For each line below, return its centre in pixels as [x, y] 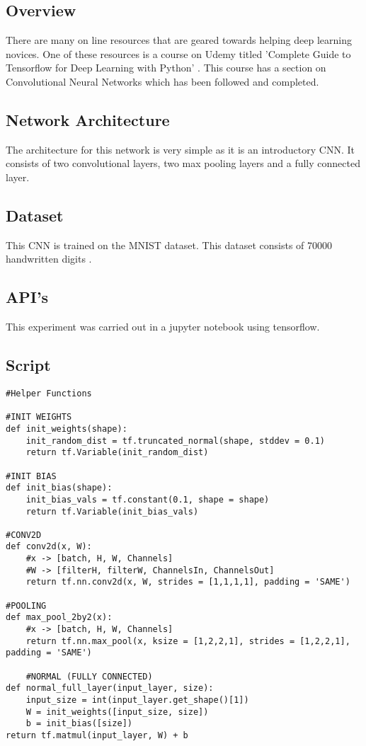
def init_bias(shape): [59, 488]
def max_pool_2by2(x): [59, 618]
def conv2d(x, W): [49, 547]
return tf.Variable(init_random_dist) [117, 453]
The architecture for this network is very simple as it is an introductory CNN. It [180, 149]
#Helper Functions [49, 393]
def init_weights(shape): [67, 429]
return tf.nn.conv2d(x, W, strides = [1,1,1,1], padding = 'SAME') [188, 582]
